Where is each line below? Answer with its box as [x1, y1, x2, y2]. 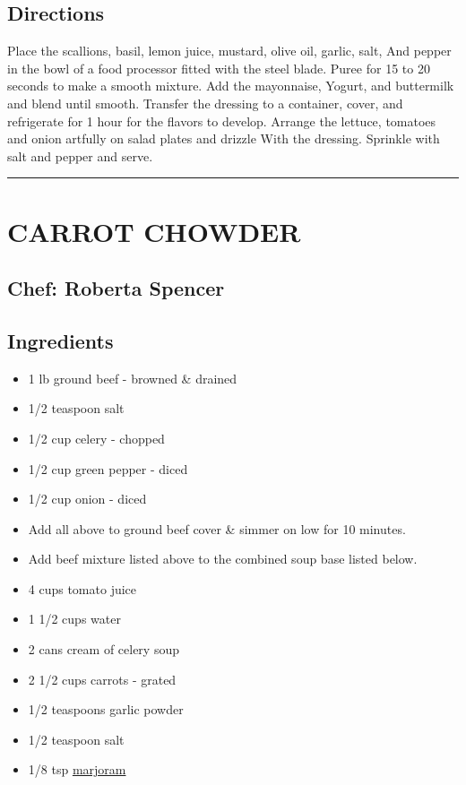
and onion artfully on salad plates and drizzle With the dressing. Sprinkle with [7, 129, 440, 148]
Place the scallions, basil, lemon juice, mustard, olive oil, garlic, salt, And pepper [7, 41, 452, 60]
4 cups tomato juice [28, 579, 137, 598]
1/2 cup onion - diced [28, 489, 147, 508]
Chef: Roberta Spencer [7, 274, 225, 302]
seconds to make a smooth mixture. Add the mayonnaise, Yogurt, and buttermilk [7, 76, 454, 95]
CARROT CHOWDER [7, 212, 301, 249]
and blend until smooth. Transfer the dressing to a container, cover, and [7, 93, 403, 112]
